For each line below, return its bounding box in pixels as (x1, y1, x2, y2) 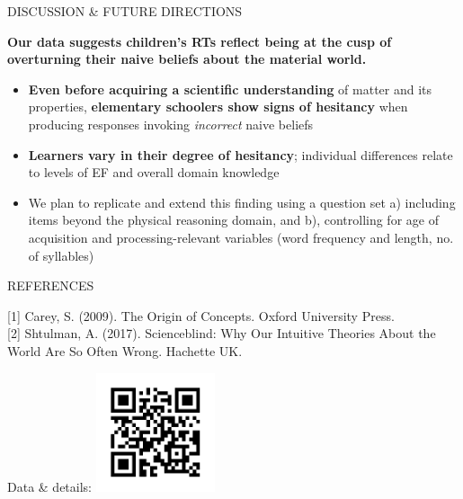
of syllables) (28, 245, 94, 264)
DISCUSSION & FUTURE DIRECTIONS (7, 2, 243, 20)
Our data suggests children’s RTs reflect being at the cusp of (7, 31, 392, 50)
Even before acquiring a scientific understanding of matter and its (28, 79, 432, 98)
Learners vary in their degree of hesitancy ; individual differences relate (28, 145, 453, 164)
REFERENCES (7, 276, 94, 295)
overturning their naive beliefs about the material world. (7, 49, 367, 68)
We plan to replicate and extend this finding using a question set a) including (28, 192, 456, 211)
